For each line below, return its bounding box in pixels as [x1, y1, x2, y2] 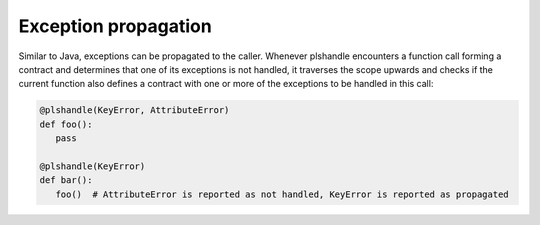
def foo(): [39, 118, 93, 130]
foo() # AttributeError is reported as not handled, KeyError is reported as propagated [55, 188, 509, 200]
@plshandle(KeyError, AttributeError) [39, 105, 230, 116]
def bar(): [39, 175, 93, 186]
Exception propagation [18, 15, 212, 37]
